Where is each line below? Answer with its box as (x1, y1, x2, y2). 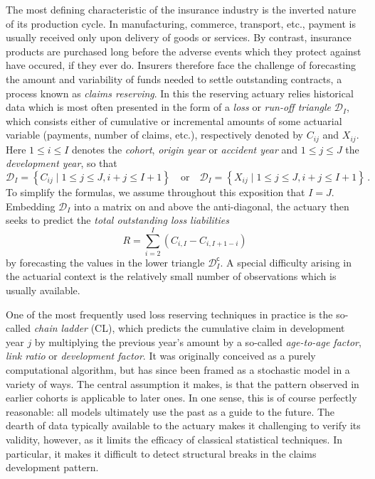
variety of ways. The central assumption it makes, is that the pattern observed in (6, 376, 359, 391)
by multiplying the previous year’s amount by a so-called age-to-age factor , (34, 334, 361, 349)
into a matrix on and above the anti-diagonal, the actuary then (74, 198, 349, 213)
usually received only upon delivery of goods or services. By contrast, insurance (6, 30, 352, 45)
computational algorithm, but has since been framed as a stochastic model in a (6, 362, 350, 377)
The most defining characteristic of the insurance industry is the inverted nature (6, 2, 356, 16)
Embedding (6, 198, 56, 213)
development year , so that (6, 156, 117, 171)
